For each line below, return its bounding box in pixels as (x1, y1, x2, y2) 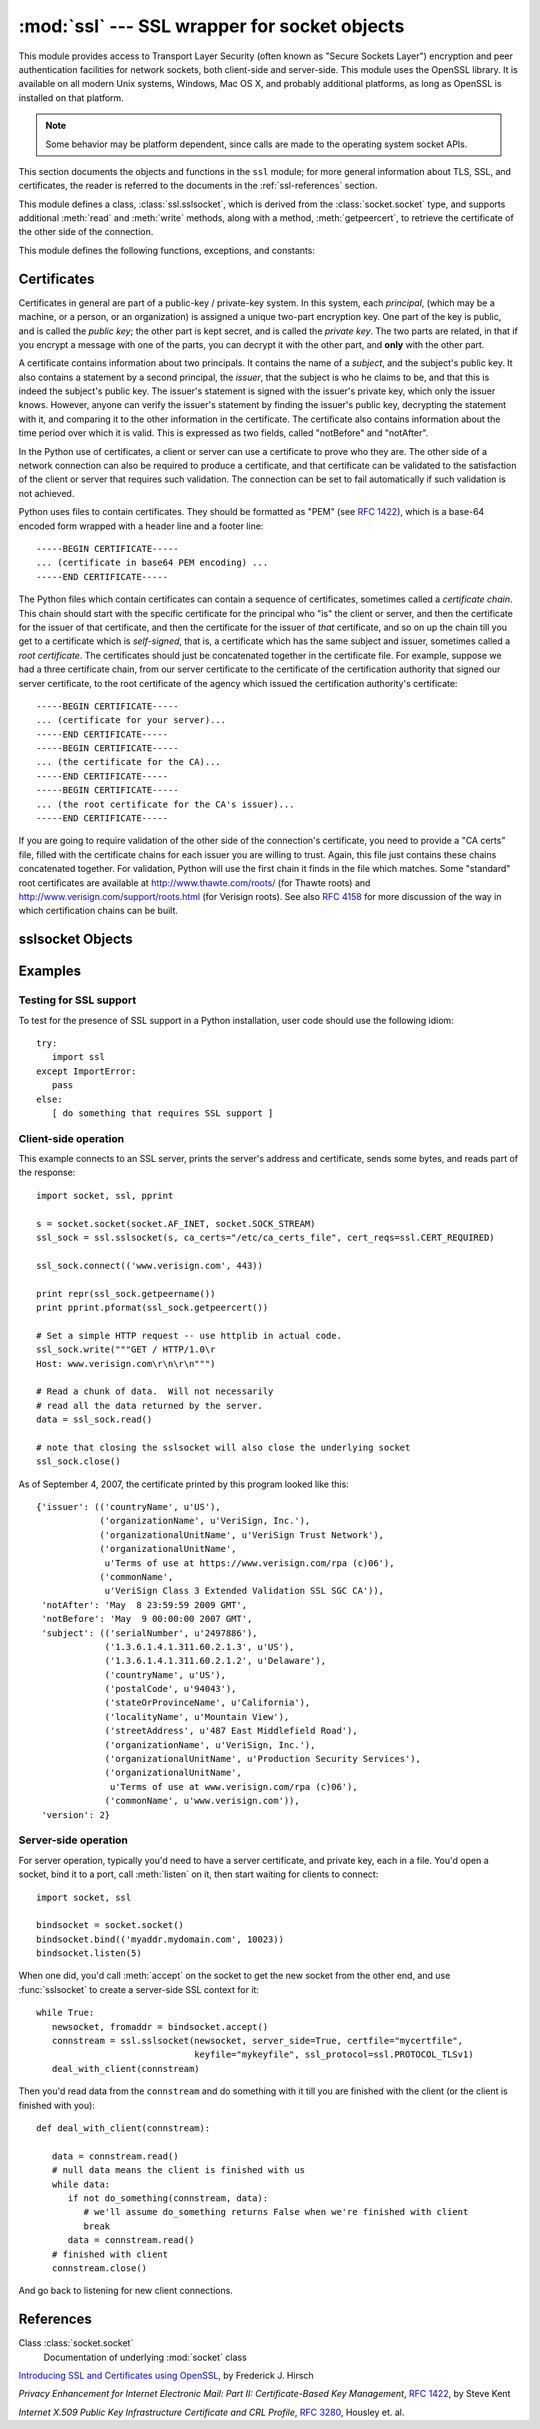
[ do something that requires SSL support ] (51, 1107, 274, 1119)
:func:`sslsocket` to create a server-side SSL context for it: (18, 1983, 260, 1995)
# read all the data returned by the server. (36, 1400, 264, 1411)
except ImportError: (36, 1065, 137, 1077)
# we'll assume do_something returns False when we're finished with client (83, 2206, 469, 2218)
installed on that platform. (18, 91, 124, 104)
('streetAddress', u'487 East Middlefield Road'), (104, 1725, 359, 1737)
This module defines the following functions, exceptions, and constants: (18, 244, 315, 256)
